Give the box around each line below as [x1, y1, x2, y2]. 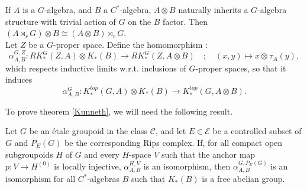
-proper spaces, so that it [195, 61, 286, 74]
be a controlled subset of [212, 125, 302, 137]
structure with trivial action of [5, 15, 116, 27]
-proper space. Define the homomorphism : [53, 38, 208, 50]
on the [128, 15, 151, 27]
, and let [155, 125, 186, 137]
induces [5, 73, 33, 86]
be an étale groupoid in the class [29, 125, 148, 137]
